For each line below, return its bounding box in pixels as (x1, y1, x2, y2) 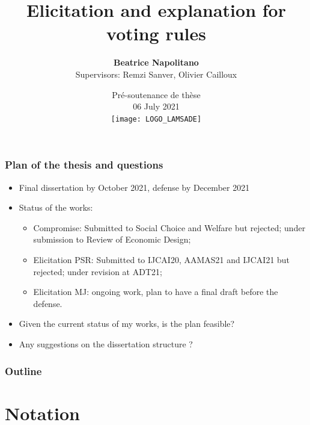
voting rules (106, 21, 206, 46)
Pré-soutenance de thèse (112, 88, 201, 101)
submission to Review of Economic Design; (33, 233, 191, 246)
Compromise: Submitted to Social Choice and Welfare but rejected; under (33, 221, 306, 234)
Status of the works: (19, 201, 93, 214)
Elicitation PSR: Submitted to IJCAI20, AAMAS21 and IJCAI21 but (33, 253, 290, 266)
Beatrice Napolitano (114, 56, 199, 69)
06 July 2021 (133, 100, 180, 113)
